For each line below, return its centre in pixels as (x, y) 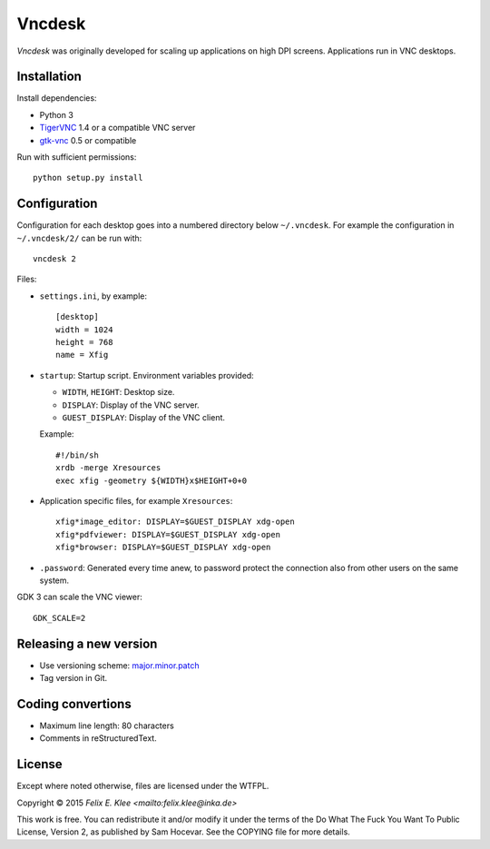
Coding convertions (74, 704)
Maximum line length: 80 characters (107, 726)
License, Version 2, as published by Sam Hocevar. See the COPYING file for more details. (184, 832)
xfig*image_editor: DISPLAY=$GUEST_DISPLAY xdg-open (175, 522)
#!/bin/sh (77, 455)
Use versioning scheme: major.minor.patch (119, 665)
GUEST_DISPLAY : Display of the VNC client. (144, 417)
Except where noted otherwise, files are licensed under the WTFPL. (143, 786)
